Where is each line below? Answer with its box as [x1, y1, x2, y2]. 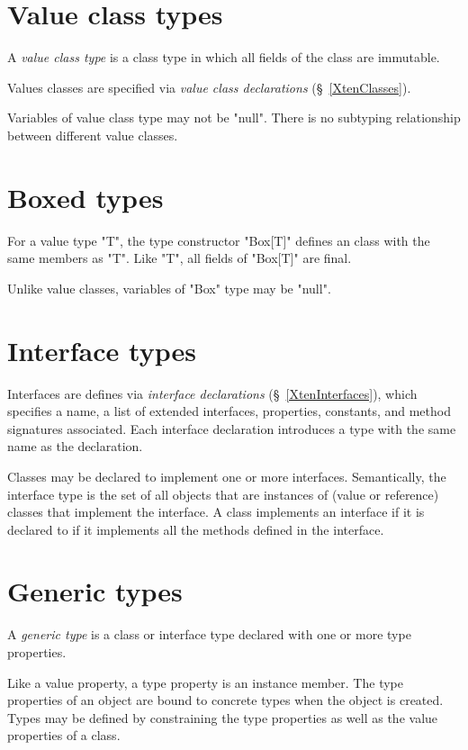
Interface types [7, 331, 196, 368]
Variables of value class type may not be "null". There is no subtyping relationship [7, 108, 461, 127]
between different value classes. [7, 125, 178, 144]
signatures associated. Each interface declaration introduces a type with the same [7, 419, 456, 438]
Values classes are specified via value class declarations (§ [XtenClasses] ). [7, 77, 411, 96]
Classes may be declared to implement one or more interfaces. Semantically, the [7, 466, 446, 485]
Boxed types [7, 178, 164, 215]
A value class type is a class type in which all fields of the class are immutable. [7, 48, 440, 67]
